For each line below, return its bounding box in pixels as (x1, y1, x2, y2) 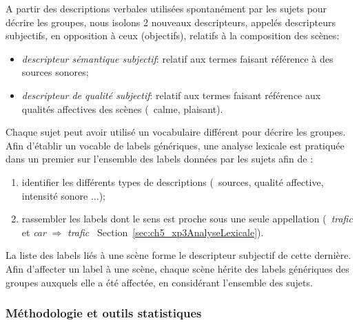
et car (21, 224, 46, 239)
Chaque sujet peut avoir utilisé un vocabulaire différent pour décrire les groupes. (6, 125, 346, 139)
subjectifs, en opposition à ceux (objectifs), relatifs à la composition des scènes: (6, 28, 340, 43)
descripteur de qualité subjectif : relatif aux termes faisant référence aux (21, 87, 321, 102)
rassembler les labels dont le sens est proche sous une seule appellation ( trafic (21, 211, 353, 226)
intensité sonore (21, 188, 88, 202)
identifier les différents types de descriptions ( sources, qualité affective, (21, 174, 324, 189)
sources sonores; (21, 65, 89, 79)
